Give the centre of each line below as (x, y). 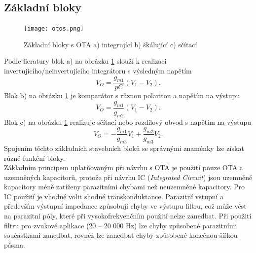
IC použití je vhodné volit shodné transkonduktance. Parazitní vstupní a (114, 196)
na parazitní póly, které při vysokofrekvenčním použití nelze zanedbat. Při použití (128, 216)
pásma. (15, 244)
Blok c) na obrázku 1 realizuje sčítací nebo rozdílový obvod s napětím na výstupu (128, 122)
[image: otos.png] (54, 29)
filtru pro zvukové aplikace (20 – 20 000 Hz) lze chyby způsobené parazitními (121, 225)
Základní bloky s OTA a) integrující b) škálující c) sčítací (110, 44)
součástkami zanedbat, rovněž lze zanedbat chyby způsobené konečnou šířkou (121, 235)
